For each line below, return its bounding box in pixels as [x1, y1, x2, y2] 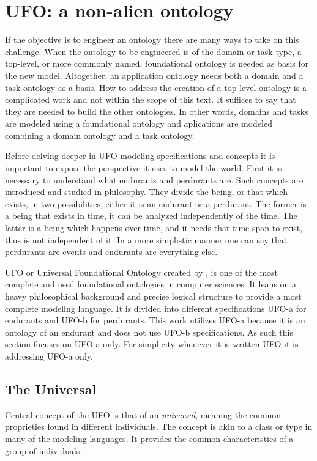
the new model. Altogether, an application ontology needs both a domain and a [5, 68, 304, 81]
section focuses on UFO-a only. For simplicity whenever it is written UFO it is [5, 337, 299, 350]
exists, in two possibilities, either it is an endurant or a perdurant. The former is [5, 197, 307, 210]
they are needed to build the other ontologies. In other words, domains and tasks [5, 105, 308, 117]
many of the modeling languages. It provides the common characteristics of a [5, 432, 294, 444]
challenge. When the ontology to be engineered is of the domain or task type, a [5, 45, 302, 57]
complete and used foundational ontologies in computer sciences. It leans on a [5, 278, 297, 290]
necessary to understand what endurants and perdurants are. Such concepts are [5, 173, 304, 186]
